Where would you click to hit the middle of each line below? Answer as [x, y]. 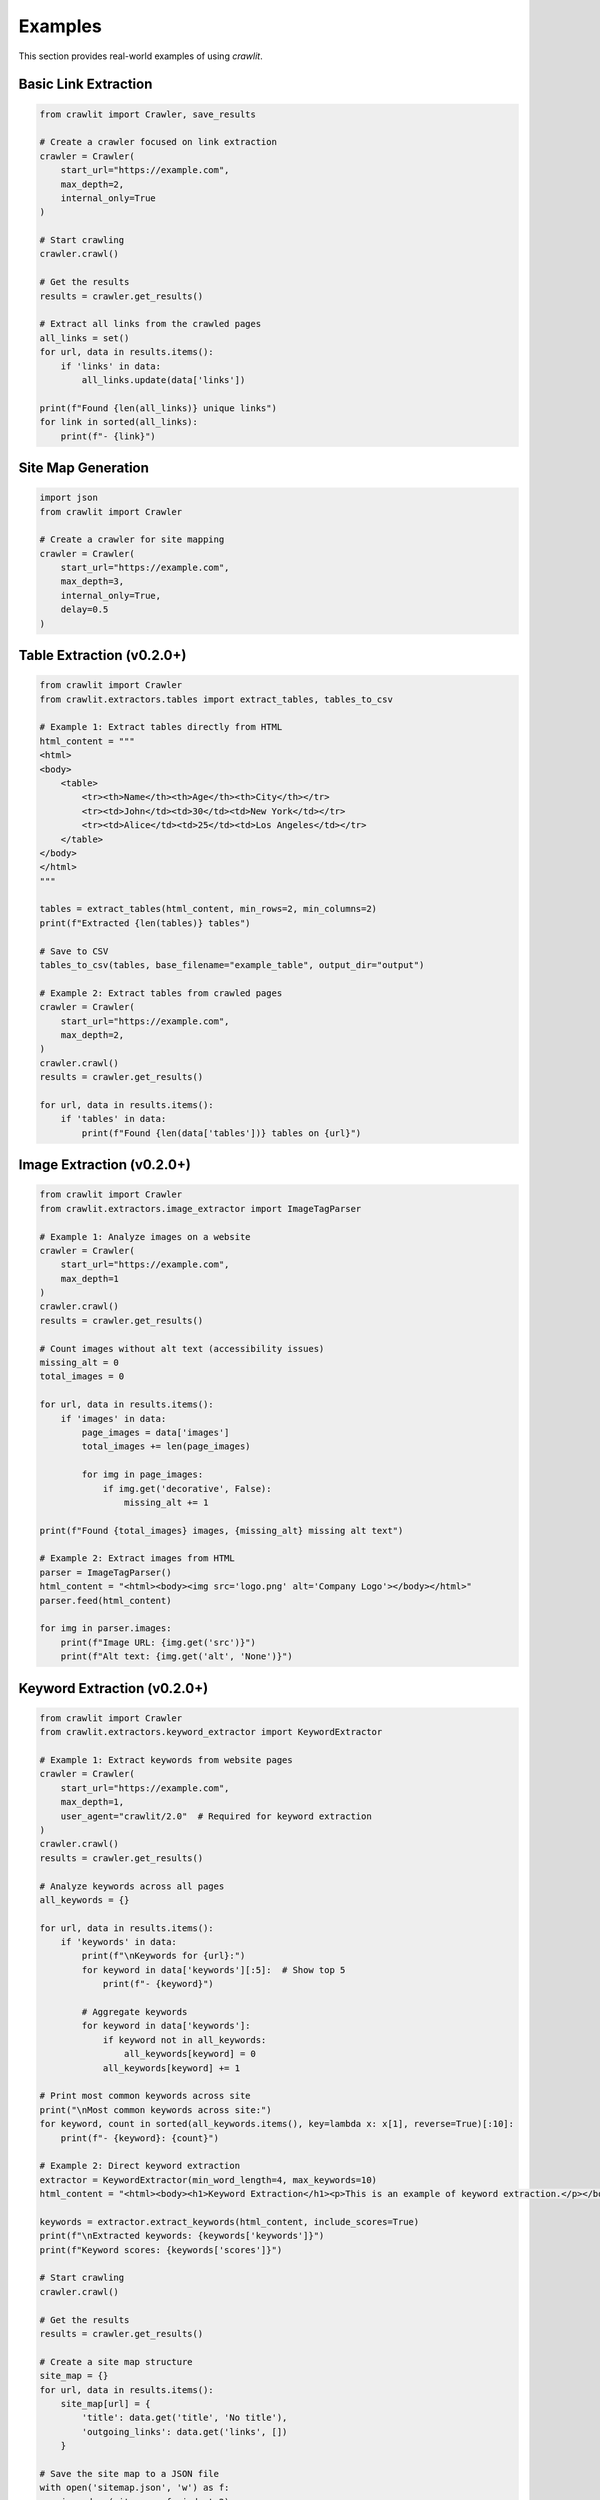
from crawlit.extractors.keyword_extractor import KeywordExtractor [211, 1732]
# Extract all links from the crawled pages [150, 324]
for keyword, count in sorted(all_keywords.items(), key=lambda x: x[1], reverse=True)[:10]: [277, 2124]
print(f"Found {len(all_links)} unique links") [158, 408]
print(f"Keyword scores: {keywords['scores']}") [161, 2249]
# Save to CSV [74, 951]
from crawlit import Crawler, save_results [148, 114]
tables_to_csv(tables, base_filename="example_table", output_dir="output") [232, 965]
